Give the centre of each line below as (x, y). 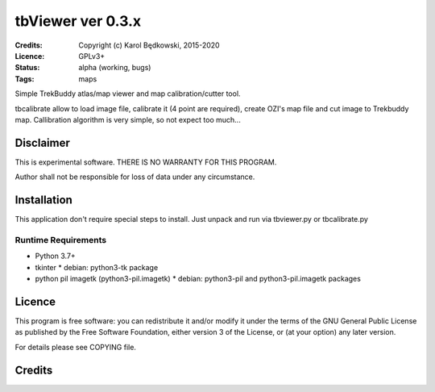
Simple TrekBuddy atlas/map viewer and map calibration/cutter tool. (128, 94)
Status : (27, 68)
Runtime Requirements (61, 240)
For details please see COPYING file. (76, 347)
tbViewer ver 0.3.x (78, 21)
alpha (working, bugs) (115, 68)
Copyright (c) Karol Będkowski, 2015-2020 (149, 45)
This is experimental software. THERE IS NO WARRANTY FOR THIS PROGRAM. (146, 162)
